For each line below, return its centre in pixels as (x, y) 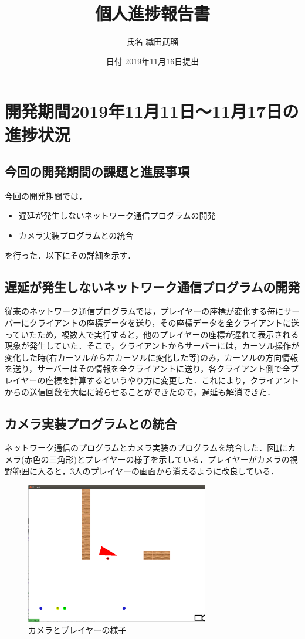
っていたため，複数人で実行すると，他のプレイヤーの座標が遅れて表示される (152, 334)
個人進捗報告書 (152, 13)
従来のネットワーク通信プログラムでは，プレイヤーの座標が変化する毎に (144, 311)
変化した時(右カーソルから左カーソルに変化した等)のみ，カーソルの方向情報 (152, 357)
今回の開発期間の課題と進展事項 (97, 171)
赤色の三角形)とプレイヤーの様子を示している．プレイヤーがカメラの (157, 459)
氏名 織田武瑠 (152, 41)
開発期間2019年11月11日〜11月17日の (152, 111)
